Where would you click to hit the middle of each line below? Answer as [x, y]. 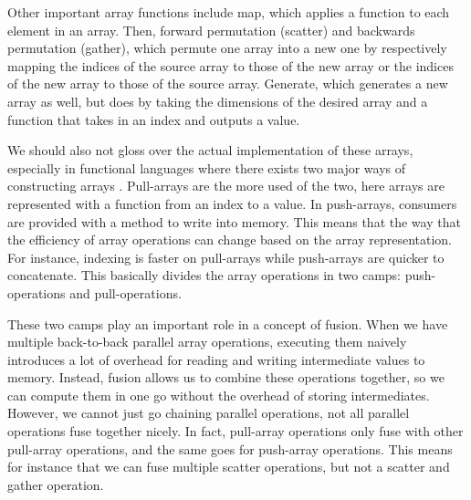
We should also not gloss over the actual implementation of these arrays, [210, 150]
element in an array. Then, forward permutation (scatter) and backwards [211, 30]
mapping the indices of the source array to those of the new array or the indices [230, 65]
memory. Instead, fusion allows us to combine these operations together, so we [226, 377]
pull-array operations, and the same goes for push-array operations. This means [230, 448]
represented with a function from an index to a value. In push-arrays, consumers [232, 203]
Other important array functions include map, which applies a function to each [229, 12]
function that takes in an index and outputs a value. [154, 119]
